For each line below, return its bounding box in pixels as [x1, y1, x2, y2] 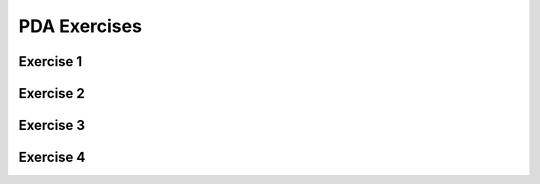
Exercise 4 [18, 149, 86, 166]
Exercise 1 [18, 53, 83, 70]
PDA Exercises [18, 15, 142, 37]
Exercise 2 [18, 85, 85, 102]
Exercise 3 [18, 117, 85, 134]
